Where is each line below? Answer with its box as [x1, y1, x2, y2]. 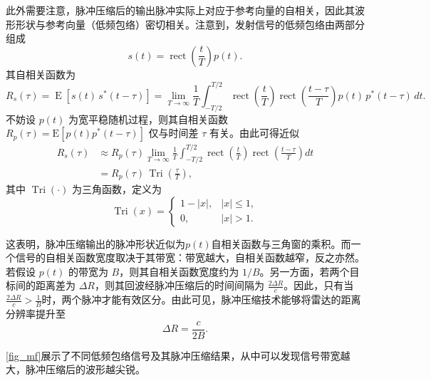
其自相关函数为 [6, 66, 76, 81]
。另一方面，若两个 [259, 263, 350, 278]
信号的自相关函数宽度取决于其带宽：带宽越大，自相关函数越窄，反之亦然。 [15, 250, 365, 265]
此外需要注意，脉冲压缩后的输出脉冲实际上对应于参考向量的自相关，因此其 [6, 3, 355, 17]
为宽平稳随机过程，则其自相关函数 [68, 111, 228, 126]
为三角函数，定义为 [71, 182, 162, 197]
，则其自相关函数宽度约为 [119, 263, 239, 278]
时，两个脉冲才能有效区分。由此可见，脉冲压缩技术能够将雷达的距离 [41, 292, 361, 307]
